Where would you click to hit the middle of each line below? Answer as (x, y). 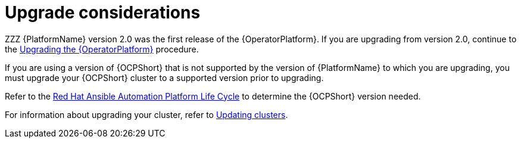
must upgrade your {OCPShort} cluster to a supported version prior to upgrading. (164, 77)
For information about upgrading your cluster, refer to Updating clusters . (146, 114)
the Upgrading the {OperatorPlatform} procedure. (102, 49)
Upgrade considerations (103, 13)
